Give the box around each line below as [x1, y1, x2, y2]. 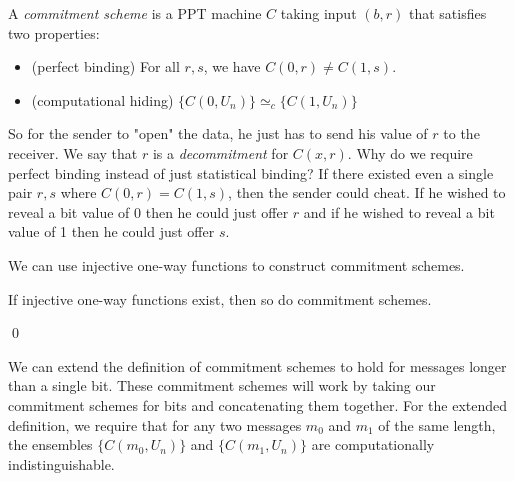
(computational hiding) [31, 89, 174, 110]
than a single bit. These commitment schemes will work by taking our [8, 375, 436, 396]
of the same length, [378, 414, 496, 435]
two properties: [8, 22, 100, 43]
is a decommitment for [152, 142, 289, 163]
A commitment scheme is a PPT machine [8, 3, 262, 23]
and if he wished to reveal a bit [303, 201, 495, 222]
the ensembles [8, 434, 93, 455]
